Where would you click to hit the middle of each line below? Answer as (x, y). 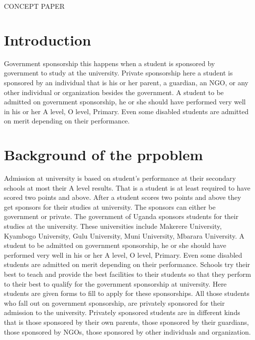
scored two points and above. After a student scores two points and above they (123, 197)
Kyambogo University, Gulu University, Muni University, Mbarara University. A (124, 235)
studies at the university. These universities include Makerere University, (113, 226)
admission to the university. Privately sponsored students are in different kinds (122, 312)
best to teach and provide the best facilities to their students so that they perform (127, 274)
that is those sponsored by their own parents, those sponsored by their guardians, (127, 322)
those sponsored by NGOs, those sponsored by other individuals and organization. (127, 331)
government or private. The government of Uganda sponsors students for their (121, 216)
